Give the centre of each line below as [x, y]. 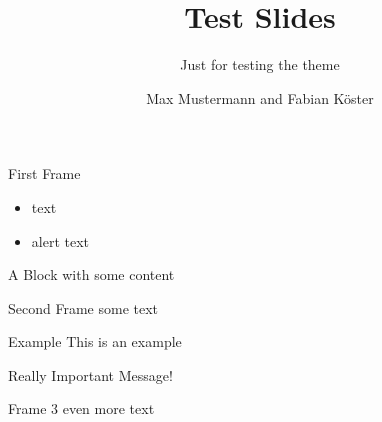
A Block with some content [91, 274]
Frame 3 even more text [81, 408]
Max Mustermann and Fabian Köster [260, 97]
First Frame [44, 173]
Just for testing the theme [260, 64]
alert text [60, 240]
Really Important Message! [90, 374]
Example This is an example [95, 341]
